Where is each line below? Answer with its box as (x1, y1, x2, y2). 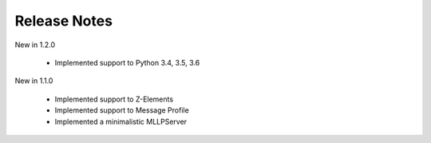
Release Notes (14, 12, 113, 30)
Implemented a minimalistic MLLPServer (54, 117, 188, 126)
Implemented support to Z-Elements (54, 94, 174, 104)
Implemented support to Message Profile (54, 105, 189, 115)
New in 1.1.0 (14, 76, 53, 85)
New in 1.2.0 (14, 40, 56, 50)
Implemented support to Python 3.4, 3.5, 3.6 (54, 58, 200, 67)
